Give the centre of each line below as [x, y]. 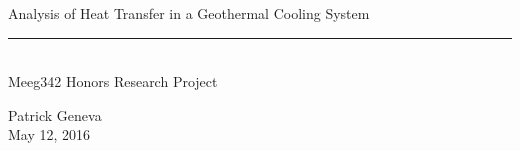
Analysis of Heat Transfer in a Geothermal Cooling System [189, 13]
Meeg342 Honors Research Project [113, 81]
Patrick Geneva [55, 114]
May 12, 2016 [49, 134]
